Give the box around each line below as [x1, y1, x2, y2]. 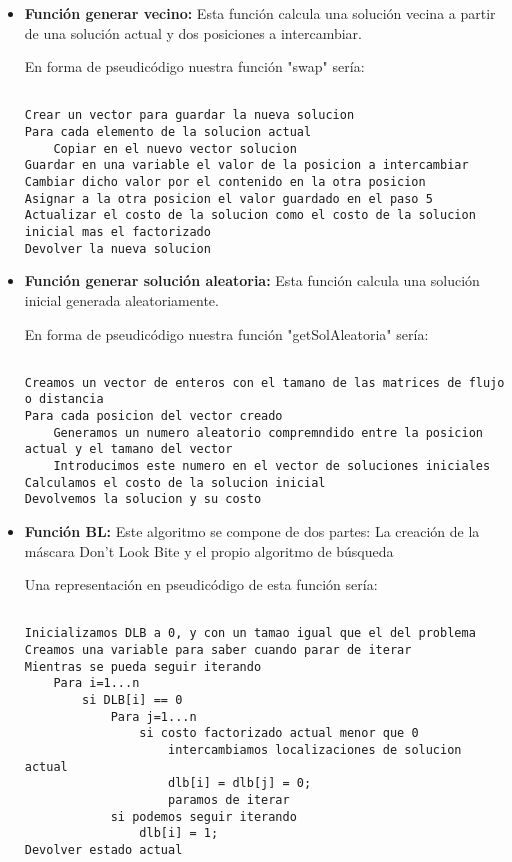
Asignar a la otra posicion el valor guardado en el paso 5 [24, 191, 433, 206]
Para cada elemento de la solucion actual [24, 125, 312, 140]
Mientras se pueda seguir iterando [24, 659, 262, 674]
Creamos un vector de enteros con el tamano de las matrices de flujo [24, 375, 505, 390]
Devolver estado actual [24, 843, 183, 857]
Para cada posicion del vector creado [24, 409, 283, 424]
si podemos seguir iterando [110, 809, 297, 824]
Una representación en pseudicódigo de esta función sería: [24, 574, 378, 595]
